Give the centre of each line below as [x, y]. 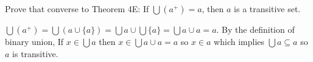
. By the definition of [255, 29]
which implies [239, 41]
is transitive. [35, 53]
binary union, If [34, 41]
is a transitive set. [267, 9]
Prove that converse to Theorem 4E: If [77, 9]
